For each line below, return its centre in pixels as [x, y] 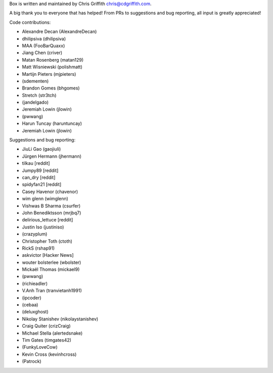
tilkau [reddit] [36, 163]
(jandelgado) [35, 102]
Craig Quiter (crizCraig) [46, 326]
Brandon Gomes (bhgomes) [51, 88]
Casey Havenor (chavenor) [50, 192]
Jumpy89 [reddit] [40, 170]
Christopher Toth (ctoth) [47, 241]
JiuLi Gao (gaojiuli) [41, 149]
